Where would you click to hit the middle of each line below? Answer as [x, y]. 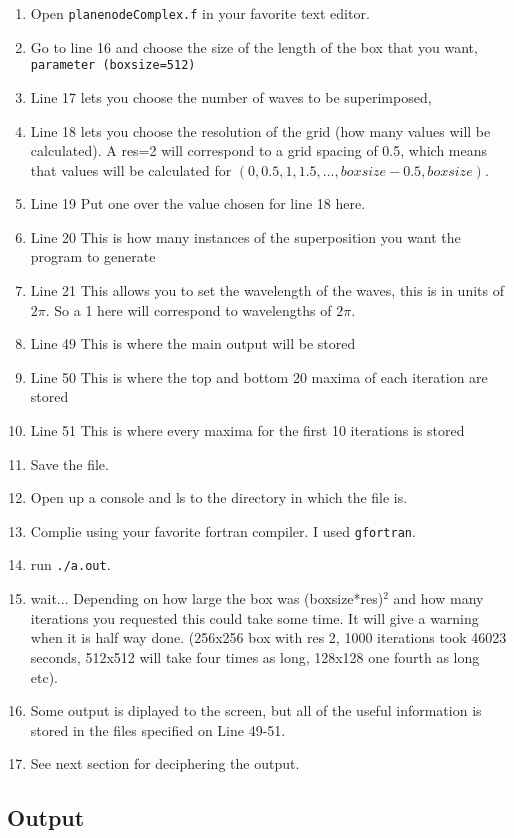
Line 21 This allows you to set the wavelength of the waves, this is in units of [267, 290]
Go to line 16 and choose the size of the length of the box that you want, [254, 46]
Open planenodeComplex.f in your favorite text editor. [200, 13]
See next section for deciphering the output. [165, 763]
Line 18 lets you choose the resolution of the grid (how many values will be [260, 130]
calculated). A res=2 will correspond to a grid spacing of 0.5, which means [259, 150]
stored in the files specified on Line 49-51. [158, 729]
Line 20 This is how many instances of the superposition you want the [245, 236]
